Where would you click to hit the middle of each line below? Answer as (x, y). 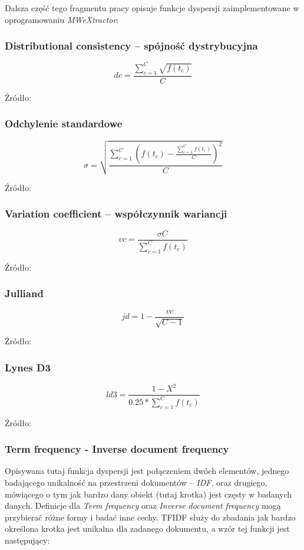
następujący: (27, 540)
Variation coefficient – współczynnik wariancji (116, 214)
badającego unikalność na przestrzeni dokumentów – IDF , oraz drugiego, (136, 482)
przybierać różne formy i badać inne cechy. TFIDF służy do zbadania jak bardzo (150, 517)
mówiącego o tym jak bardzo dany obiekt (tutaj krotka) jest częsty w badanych (148, 494)
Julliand (24, 293)
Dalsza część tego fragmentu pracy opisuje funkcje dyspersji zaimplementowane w (152, 8)
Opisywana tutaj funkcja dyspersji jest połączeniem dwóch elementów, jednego (147, 471)
